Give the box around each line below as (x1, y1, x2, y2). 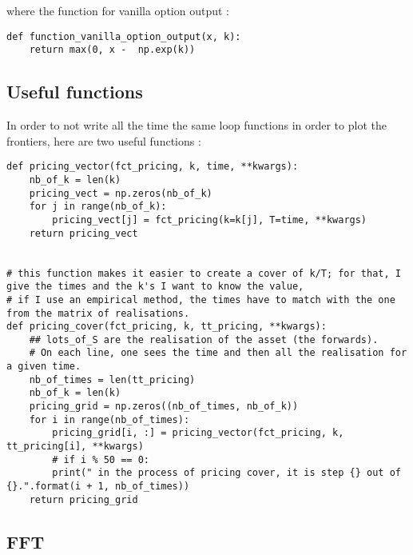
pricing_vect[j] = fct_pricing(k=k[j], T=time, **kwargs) (52, 214, 367, 226)
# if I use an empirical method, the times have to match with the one (6, 293, 395, 305)
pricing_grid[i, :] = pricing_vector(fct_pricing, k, (52, 427, 344, 439)
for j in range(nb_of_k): (29, 201, 167, 213)
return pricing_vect (29, 227, 138, 239)
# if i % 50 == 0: (52, 453, 149, 465)
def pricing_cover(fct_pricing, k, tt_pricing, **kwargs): (6, 321, 327, 333)
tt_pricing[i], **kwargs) (6, 441, 144, 453)
